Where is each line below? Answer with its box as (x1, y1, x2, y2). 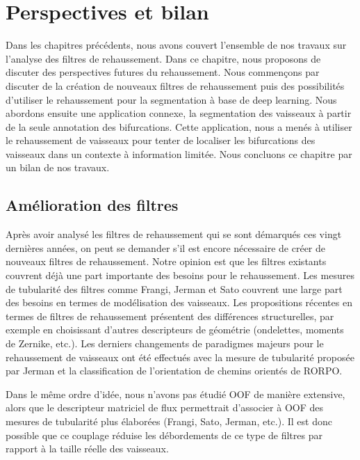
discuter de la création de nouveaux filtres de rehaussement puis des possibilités (6, 78, 345, 93)
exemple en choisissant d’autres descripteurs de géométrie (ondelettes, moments (6, 322, 344, 337)
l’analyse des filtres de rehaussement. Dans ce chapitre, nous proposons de (6, 51, 321, 65)
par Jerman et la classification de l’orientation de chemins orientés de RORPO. (6, 363, 343, 378)
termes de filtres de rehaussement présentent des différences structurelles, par (6, 308, 334, 323)
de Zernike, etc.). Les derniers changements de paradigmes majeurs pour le (6, 336, 324, 351)
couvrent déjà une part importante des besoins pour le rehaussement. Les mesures (6, 268, 354, 283)
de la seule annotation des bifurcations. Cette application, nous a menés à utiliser (6, 119, 352, 134)
